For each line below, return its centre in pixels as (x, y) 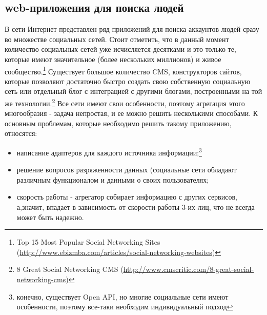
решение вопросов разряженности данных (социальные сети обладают (127, 170)
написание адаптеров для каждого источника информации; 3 (109, 152)
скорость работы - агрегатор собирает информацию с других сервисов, (127, 197)
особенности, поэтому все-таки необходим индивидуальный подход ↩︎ (125, 307)
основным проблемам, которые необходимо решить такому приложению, (118, 123)
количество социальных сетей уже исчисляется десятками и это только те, (120, 49)
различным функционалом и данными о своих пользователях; (113, 179)
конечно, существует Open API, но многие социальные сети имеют (122, 296)
